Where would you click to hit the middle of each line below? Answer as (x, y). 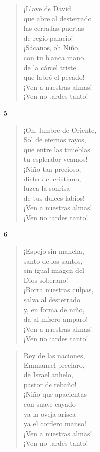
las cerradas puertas (54, 28)
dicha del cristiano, (52, 178)
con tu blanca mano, (55, 57)
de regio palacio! (48, 38)
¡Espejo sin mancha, (54, 251)
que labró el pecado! (54, 77)
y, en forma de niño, (54, 309)
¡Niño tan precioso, (52, 168)
